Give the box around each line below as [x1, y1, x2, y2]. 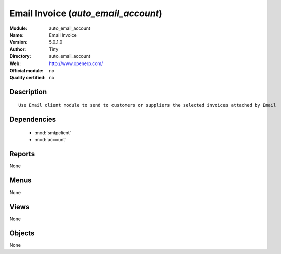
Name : [9, 32, 24, 38]
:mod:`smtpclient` [34, 130, 71, 136]
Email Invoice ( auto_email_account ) [9, 8, 162, 19]
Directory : [9, 53, 31, 59]
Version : [9, 39, 28, 45]
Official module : [9, 67, 44, 73]
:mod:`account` [34, 137, 67, 143]
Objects [9, 229, 35, 238]
